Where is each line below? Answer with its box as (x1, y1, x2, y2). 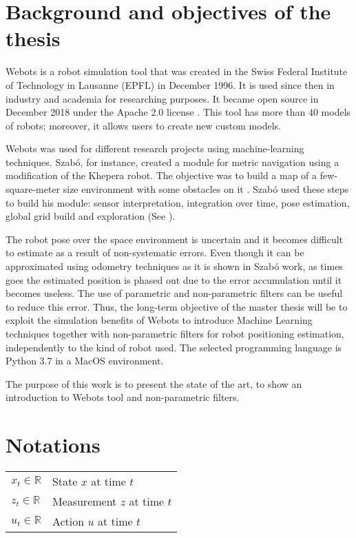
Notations (6, 431, 101, 459)
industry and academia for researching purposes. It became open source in (6, 91, 319, 105)
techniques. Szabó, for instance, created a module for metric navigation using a (6, 154, 339, 169)
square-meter (6, 182, 61, 196)
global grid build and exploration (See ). (6, 209, 176, 223)
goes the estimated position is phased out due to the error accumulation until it (6, 272, 342, 287)
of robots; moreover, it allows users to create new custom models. (6, 118, 281, 132)
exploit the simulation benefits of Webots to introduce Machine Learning (6, 313, 313, 327)
